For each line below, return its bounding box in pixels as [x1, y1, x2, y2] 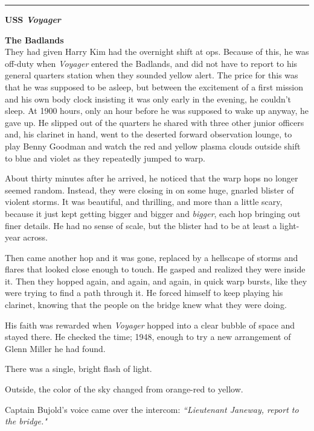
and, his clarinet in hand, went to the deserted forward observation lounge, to [5, 128, 292, 140]
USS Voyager [5, 13, 61, 25]
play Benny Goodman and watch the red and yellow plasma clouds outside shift [5, 139, 301, 152]
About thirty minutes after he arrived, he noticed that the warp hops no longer [5, 172, 298, 184]
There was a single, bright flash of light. [5, 362, 152, 375]
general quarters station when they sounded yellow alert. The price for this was [5, 69, 298, 81]
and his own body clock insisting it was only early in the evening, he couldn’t [5, 92, 292, 105]
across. [23, 231, 48, 244]
